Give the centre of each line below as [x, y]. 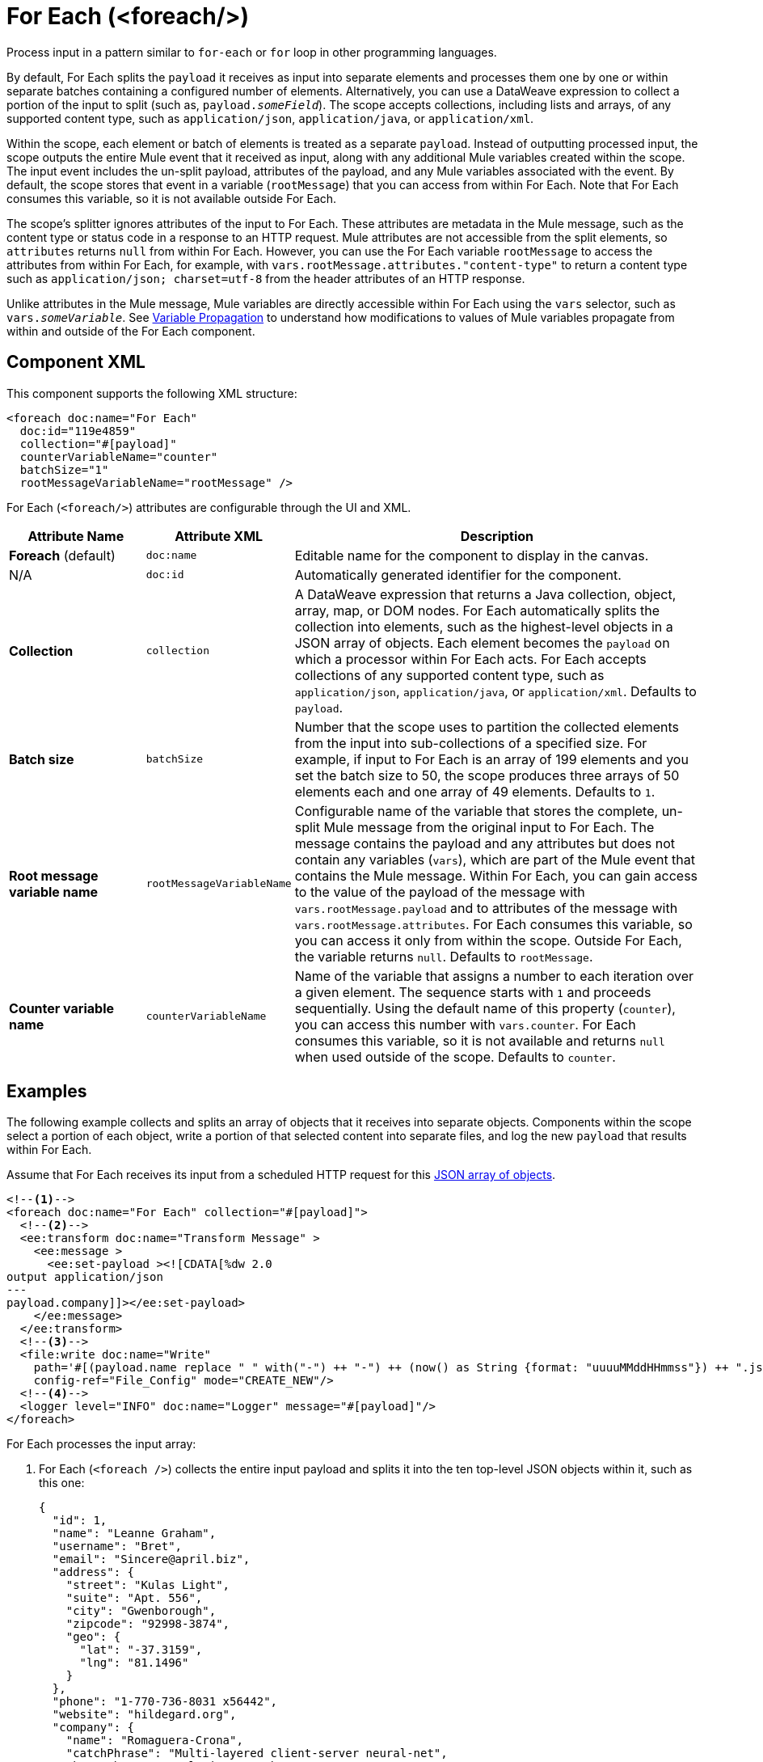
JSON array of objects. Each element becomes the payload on [482, 642]
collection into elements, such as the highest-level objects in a [484, 626]
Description [497, 536]
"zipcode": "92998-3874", [148, 1624]
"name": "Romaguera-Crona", [154, 1741]
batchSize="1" [64, 469]
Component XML [76, 362]
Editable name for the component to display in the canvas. [472, 555]
